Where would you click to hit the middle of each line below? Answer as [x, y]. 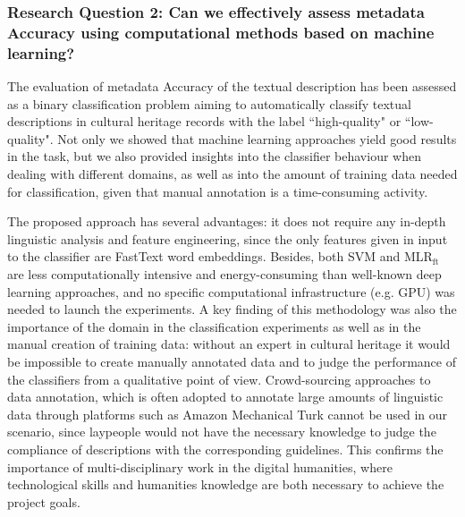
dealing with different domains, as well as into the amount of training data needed [232, 174]
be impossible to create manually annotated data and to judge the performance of [232, 361]
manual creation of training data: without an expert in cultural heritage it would [229, 344]
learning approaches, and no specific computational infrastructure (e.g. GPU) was [231, 291]
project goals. [44, 501]
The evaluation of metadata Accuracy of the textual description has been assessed [232, 86]
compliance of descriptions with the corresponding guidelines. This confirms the [225, 449]
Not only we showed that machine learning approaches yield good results [257, 138]
